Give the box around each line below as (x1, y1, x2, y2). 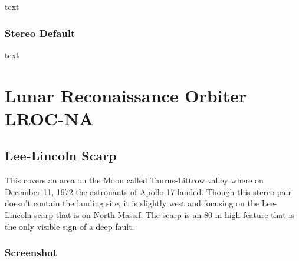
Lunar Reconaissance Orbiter (5, 83, 247, 107)
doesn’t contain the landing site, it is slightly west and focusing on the (5, 197, 259, 209)
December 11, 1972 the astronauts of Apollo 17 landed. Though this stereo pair (5, 185, 291, 198)
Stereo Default (5, 25, 75, 40)
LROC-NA (5, 106, 94, 130)
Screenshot (5, 245, 57, 260)
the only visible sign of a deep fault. (5, 220, 134, 232)
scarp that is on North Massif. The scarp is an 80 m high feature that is (34, 208, 294, 220)
